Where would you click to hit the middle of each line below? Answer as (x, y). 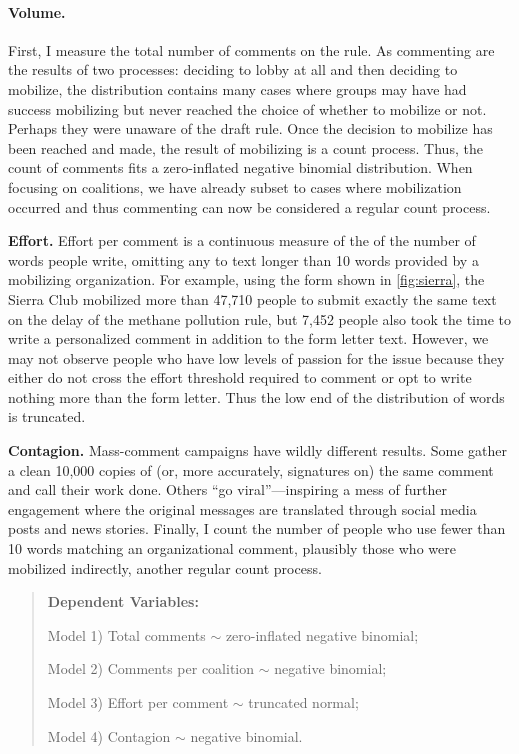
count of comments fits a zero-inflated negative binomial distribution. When (240, 167)
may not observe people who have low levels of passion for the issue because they (256, 357)
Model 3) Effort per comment (138, 702)
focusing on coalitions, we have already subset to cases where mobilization (235, 186)
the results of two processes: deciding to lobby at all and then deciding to (233, 69)
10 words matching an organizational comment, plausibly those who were (232, 548)
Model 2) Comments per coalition (151, 668)
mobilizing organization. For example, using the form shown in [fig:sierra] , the (246, 279)
